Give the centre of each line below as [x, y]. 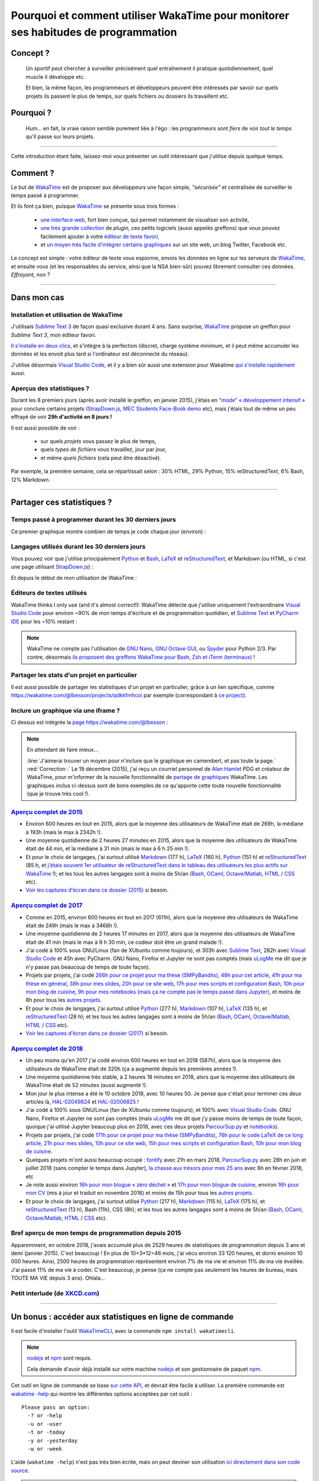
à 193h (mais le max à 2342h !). [64, 832]
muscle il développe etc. [56, 76]
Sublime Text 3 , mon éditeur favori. [54, 335]
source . [20, 1470]
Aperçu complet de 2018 [47, 1049]
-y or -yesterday [53, 1440]
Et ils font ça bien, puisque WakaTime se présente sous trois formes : [95, 206]
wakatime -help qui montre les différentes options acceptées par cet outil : [102, 1394]
